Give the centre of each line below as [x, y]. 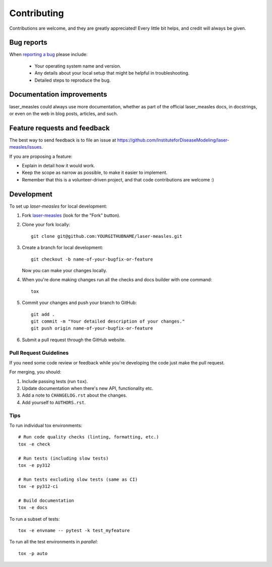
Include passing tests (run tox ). [55, 381]
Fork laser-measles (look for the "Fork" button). [71, 215]
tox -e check [34, 444]
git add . [43, 314]
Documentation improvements [58, 94]
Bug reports [28, 43]
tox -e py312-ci [38, 487]
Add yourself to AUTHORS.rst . [54, 402]
